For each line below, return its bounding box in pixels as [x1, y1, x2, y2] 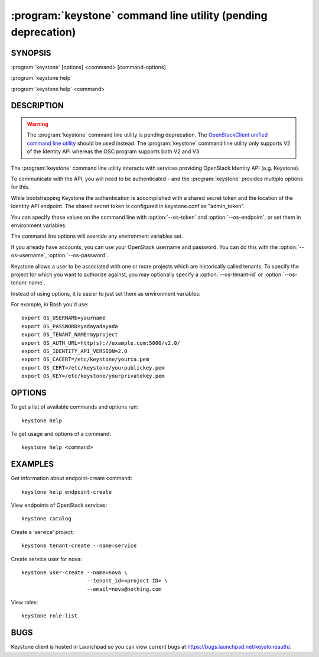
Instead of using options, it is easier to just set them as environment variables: [11, 290, 201, 297]
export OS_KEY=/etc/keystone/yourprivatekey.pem [21, 373, 165, 380]
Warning [27, 121, 48, 128]
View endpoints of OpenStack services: [11, 501, 108, 509]
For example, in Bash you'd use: [11, 301, 89, 308]
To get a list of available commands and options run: [11, 403, 138, 410]
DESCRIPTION [11, 101, 64, 111]
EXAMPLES [11, 459, 54, 470]
